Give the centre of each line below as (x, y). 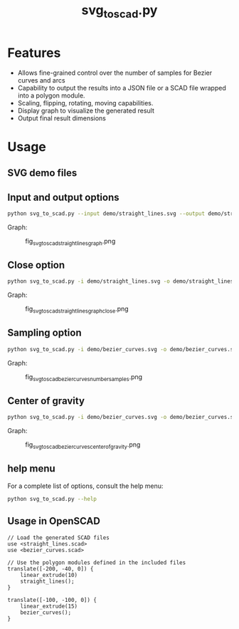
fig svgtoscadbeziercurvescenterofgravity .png (83, 446)
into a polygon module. (51, 95)
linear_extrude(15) (49, 606)
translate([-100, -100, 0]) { (52, 600)
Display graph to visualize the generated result (86, 110)
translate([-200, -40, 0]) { (51, 568)
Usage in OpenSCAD (54, 521)
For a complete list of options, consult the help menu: (85, 486)
